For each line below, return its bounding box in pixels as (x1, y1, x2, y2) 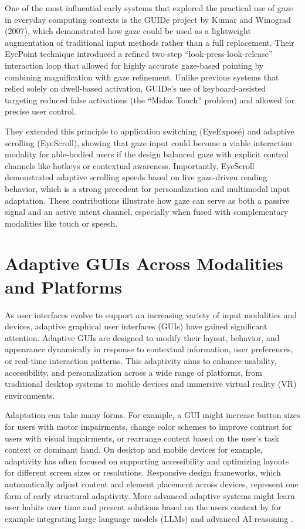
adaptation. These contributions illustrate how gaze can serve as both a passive (5, 194, 290, 206)
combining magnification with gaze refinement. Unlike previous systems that (5, 70, 279, 83)
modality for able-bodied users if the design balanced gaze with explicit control (5, 148, 289, 160)
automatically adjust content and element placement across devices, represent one (5, 477, 299, 490)
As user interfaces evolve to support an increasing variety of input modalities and (5, 308, 297, 321)
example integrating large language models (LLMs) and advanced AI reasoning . (5, 512, 293, 524)
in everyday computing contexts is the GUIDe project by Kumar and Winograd (5, 13, 291, 25)
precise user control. (5, 105, 76, 117)
